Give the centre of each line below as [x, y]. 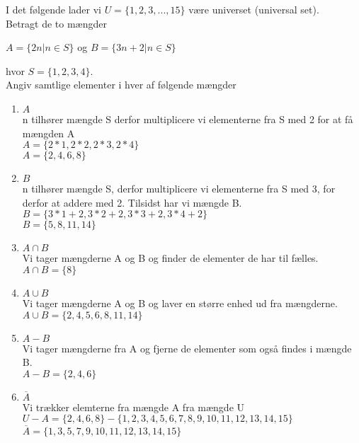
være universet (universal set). [254, 9]
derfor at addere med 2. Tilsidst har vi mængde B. [132, 202]
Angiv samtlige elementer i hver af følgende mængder [121, 85]
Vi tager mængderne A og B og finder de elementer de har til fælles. [170, 258]
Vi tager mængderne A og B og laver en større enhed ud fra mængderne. [180, 303]
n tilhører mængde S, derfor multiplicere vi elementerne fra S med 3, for [179, 189]
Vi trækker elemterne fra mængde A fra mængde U [133, 407]
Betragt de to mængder [56, 23]
